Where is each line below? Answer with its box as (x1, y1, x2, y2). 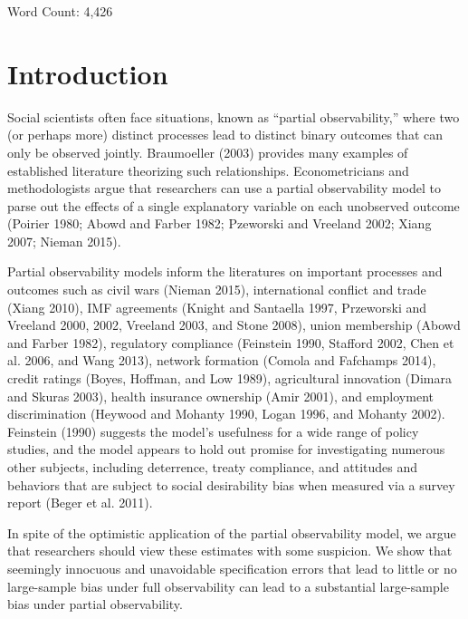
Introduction (7, 54, 168, 92)
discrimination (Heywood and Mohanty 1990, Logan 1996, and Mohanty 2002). (7, 404, 445, 423)
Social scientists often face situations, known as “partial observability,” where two (7, 107, 460, 126)
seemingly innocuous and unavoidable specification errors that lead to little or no (7, 558, 457, 577)
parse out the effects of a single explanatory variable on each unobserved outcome (7, 196, 460, 215)
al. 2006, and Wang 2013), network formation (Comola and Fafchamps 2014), (7, 351, 436, 370)
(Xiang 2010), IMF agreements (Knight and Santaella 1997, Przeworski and (7, 297, 427, 316)
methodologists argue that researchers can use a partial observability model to (7, 179, 442, 198)
